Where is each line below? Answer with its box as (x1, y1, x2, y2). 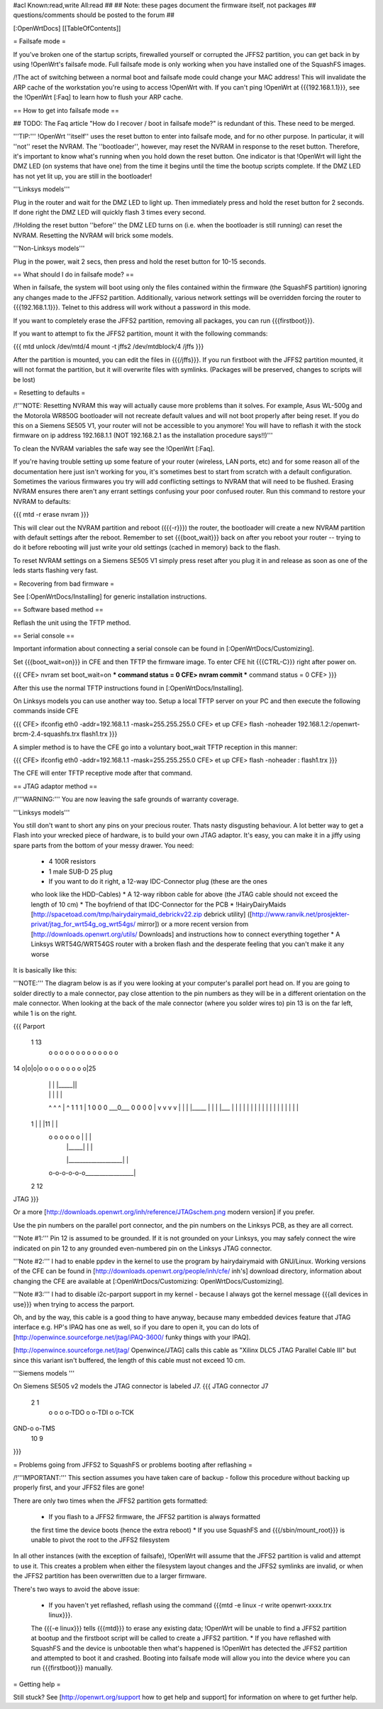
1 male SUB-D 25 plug (48, 867, 113, 876)
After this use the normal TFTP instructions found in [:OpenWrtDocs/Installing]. (13, 683, 244, 692)
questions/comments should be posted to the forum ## (13, 11, 175, 19)
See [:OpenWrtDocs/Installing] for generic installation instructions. (13, 592, 207, 601)
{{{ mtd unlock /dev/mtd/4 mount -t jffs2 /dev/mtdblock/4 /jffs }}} (13, 342, 204, 351)
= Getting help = (13, 1680, 61, 1688)
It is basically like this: (13, 966, 77, 975)
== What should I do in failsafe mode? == (13, 270, 135, 279)
